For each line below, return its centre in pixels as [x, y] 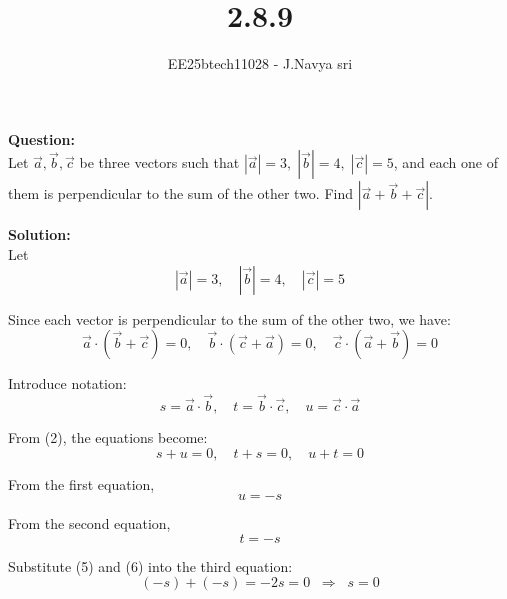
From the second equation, [89, 523]
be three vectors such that [159, 162]
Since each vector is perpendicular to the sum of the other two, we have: [229, 318]
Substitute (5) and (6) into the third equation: [150, 565]
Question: [41, 138]
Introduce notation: [67, 383]
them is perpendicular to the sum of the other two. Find [181, 193]
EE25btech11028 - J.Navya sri [260, 63]
